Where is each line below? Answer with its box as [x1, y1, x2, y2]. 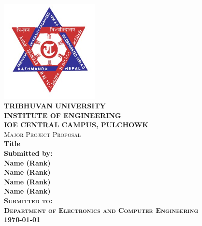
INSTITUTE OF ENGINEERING [4, 110, 121, 120]
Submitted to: [4, 196, 53, 206]
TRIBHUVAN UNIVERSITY [4, 101, 106, 111]
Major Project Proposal [4, 129, 81, 139]
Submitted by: [4, 148, 53, 158]
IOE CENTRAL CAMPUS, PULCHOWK [4, 120, 148, 130]
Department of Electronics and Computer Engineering [4, 205, 199, 215]
